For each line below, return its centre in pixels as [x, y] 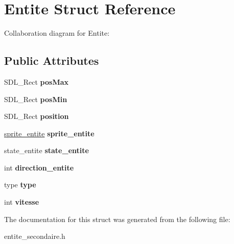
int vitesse [22, 202]
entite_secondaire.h [35, 236]
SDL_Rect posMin [36, 99]
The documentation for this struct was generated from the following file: [117, 219]
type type [20, 185]
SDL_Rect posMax [36, 81]
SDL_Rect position [37, 116]
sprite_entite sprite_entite [49, 133]
